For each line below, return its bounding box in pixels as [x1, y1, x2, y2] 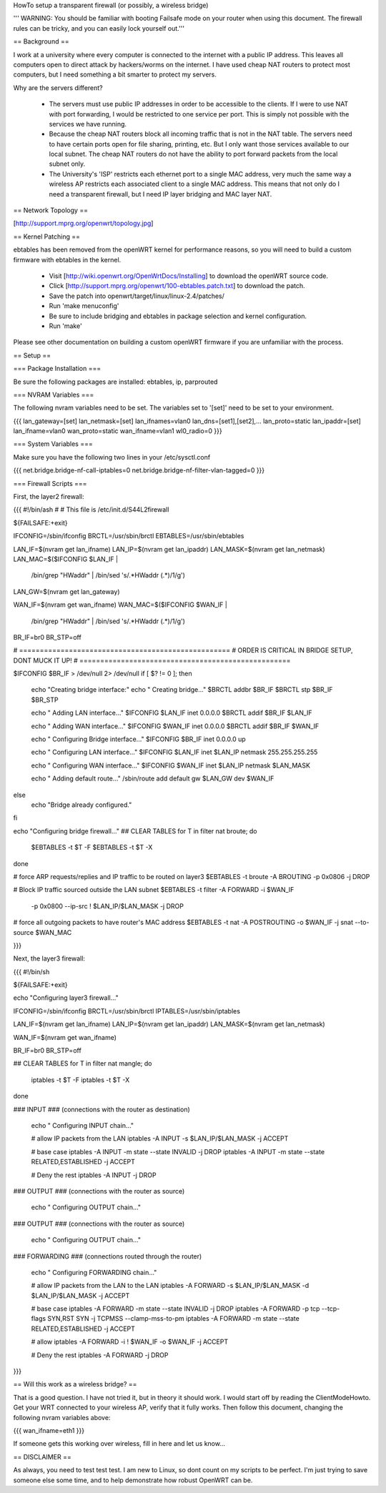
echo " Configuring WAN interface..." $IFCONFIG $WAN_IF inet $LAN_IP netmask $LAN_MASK [31, 761, 311, 770]
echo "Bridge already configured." [31, 800, 132, 809]
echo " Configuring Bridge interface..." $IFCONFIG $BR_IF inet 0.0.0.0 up [31, 735, 246, 743]
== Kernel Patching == [13, 232, 80, 241]
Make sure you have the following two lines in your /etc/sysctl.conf [13, 452, 211, 461]
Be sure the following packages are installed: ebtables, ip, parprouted [13, 377, 218, 386]
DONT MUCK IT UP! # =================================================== [13, 656, 291, 665]
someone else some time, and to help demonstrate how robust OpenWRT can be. [13, 1476, 253, 1484]
